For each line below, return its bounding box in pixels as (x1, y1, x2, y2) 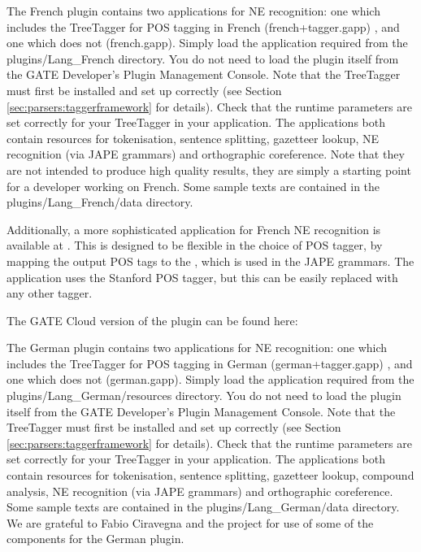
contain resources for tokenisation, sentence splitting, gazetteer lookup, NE (7, 129, 380, 146)
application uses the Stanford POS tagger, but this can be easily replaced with (7, 268, 398, 285)
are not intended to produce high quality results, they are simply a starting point (7, 161, 411, 178)
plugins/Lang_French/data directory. (7, 193, 193, 211)
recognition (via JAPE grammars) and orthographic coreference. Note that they (7, 146, 405, 163)
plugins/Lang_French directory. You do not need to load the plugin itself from (7, 50, 399, 67)
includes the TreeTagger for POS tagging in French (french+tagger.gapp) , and (7, 18, 400, 35)
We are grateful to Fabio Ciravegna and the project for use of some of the (7, 514, 374, 531)
